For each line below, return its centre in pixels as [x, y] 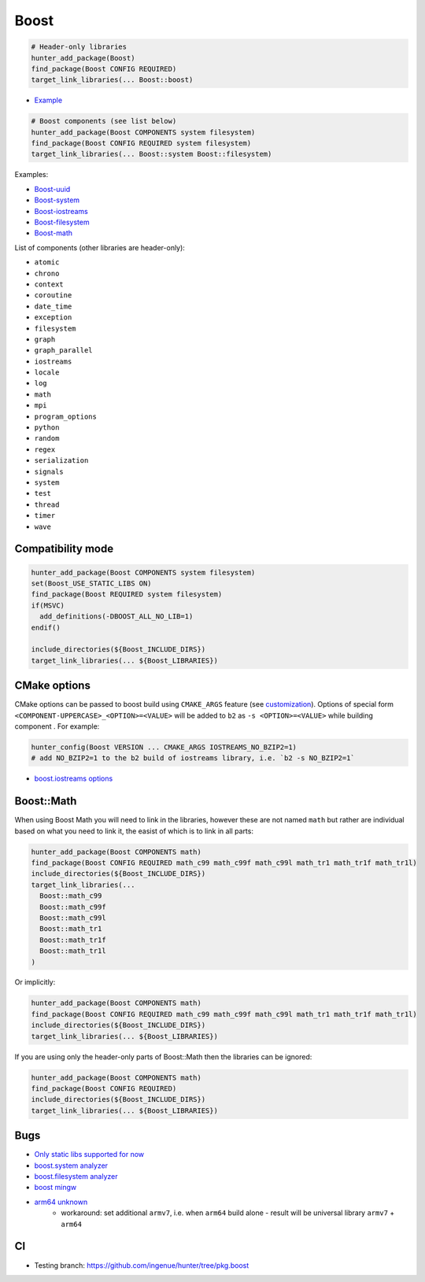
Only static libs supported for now [89, 1155]
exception [53, 318]
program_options [66, 416]
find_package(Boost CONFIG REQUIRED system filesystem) [141, 143]
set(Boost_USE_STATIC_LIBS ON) [92, 583]
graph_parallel [64, 351]
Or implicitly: [35, 982]
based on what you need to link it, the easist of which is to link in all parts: [134, 831]
